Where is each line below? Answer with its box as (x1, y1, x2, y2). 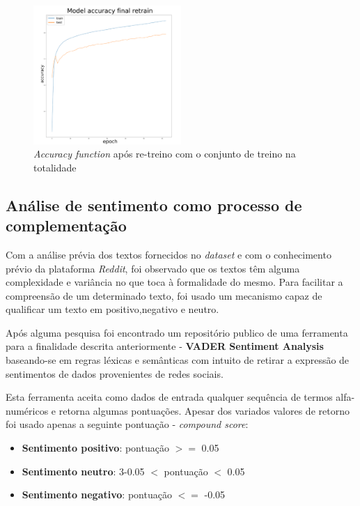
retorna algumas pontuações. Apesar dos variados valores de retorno (58, 403, 350, 417)
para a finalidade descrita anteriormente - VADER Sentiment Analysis (6, 339, 324, 353)
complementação (6, 215, 127, 236)
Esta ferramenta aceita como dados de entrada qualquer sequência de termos (6, 390, 333, 404)
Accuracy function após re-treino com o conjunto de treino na (33, 146, 296, 161)
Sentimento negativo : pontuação (22, 487, 172, 502)
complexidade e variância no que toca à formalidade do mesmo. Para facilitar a (6, 275, 343, 289)
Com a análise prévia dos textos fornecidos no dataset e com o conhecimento (6, 247, 331, 261)
